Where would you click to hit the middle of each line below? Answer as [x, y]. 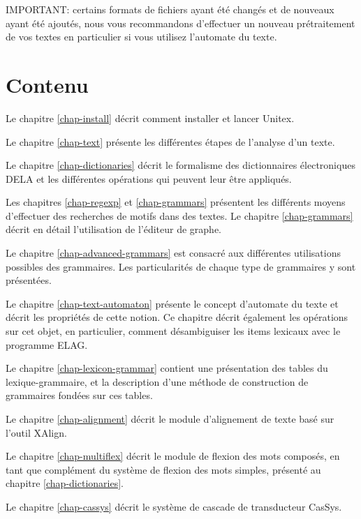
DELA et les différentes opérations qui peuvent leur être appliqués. [149, 178]
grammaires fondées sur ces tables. [79, 395]
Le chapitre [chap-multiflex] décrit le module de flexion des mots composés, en [173, 456]
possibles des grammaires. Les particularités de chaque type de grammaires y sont [181, 266]
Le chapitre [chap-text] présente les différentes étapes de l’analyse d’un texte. [170, 141]
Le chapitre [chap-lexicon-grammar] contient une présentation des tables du [167, 368]
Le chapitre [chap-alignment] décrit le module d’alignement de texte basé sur [170, 419]
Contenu [47, 84]
